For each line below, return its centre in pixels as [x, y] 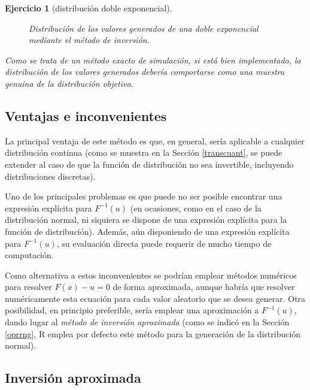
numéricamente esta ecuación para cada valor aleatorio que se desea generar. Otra [155, 298]
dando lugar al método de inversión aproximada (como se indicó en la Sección [147, 322]
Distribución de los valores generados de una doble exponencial [144, 28]
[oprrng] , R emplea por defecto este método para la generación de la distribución [153, 333]
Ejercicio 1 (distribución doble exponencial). [89, 8]
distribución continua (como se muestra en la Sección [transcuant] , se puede [144, 152]
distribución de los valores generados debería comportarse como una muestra [145, 72]
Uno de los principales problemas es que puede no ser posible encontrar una [144, 196]
